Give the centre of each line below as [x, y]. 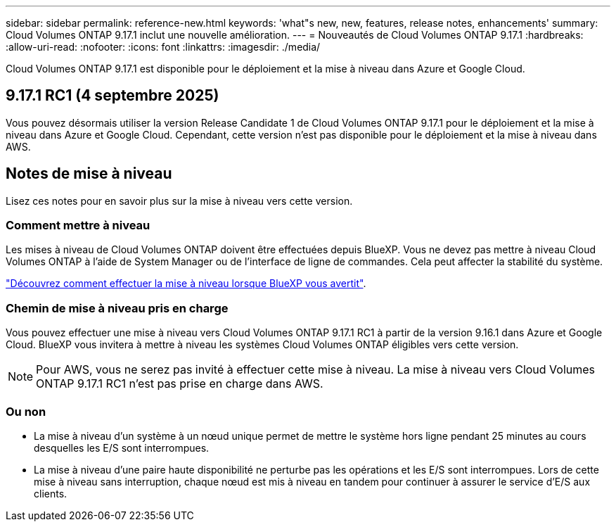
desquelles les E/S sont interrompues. [122, 447]
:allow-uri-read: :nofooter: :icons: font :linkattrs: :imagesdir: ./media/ [163, 47]
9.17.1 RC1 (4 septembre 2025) [113, 96]
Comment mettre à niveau [78, 226]
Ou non [26, 411]
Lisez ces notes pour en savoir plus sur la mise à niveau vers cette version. [179, 201]
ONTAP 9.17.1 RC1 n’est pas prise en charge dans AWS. [180, 384]
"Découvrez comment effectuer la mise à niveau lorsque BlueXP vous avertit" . [186, 284]
